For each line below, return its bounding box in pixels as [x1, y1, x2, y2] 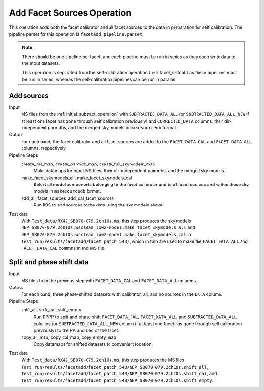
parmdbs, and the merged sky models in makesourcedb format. [47, 124, 177, 130]
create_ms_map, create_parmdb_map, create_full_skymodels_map [21, 161, 155, 167]
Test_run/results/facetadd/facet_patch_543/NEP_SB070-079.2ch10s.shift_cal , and [21, 370, 217, 376]
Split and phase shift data [9, 258, 88, 266]
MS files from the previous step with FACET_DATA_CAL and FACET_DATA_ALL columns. [21, 277, 198, 283]
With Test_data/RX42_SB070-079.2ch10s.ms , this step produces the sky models [21, 218, 191, 224]
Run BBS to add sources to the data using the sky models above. [33, 202, 164, 208]
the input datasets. [22, 61, 60, 66]
